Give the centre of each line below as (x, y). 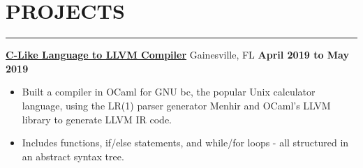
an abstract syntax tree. (73, 156)
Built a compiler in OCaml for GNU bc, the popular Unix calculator (169, 92)
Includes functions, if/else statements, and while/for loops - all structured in (185, 143)
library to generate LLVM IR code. (97, 119)
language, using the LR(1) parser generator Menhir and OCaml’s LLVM (176, 105)
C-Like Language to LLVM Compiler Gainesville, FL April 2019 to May (177, 55)
